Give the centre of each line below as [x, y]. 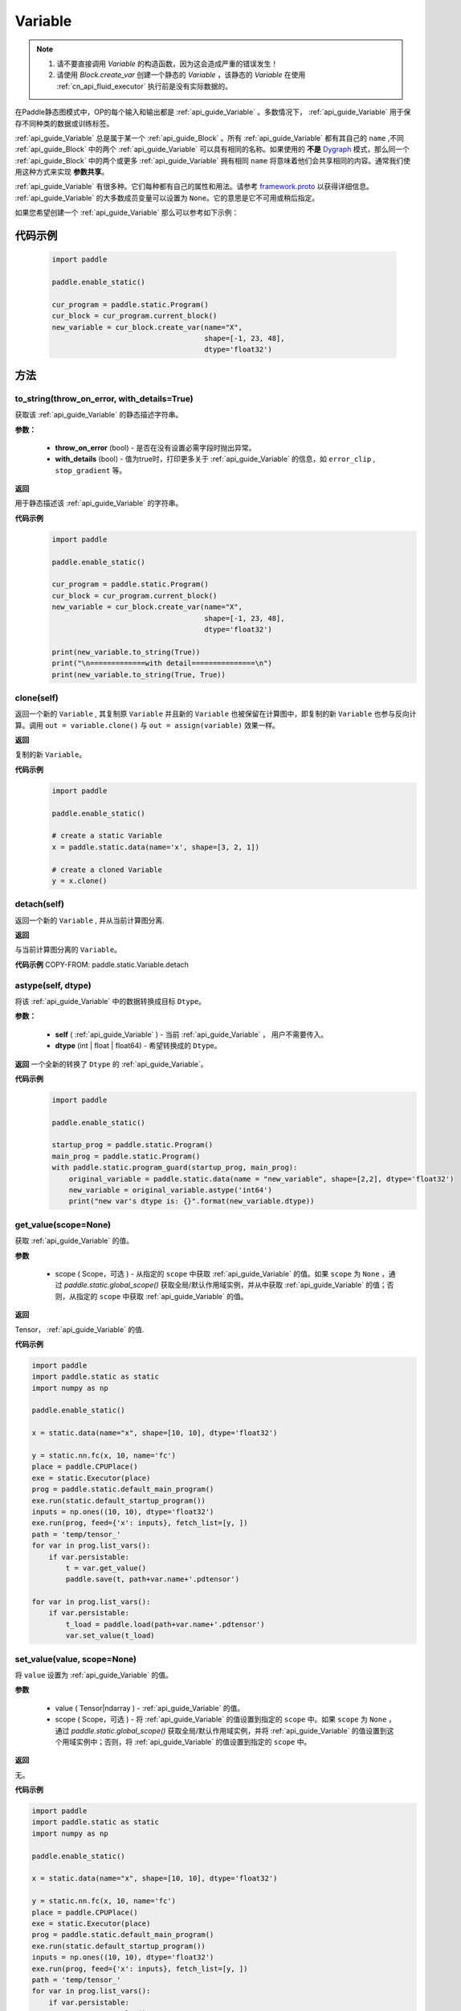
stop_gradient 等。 [91, 470]
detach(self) [39, 904]
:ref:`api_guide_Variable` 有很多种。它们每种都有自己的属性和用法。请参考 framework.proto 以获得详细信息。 [194, 187]
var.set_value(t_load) [110, 1636]
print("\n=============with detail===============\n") [162, 663]
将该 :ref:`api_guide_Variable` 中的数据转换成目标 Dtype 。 [110, 1001]
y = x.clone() [80, 880]
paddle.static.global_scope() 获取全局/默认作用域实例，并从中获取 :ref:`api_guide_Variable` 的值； [225, 1285]
